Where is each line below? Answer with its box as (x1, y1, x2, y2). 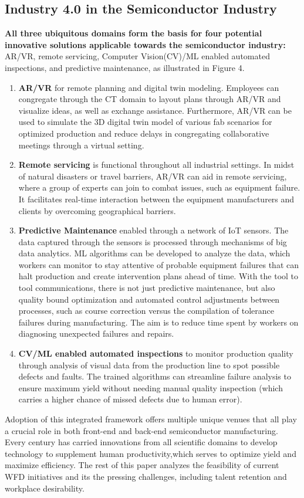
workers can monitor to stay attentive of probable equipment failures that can (18, 258, 299, 270)
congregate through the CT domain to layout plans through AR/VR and (18, 93, 281, 105)
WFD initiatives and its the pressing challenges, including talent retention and (5, 470, 287, 482)
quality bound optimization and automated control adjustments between (18, 293, 280, 305)
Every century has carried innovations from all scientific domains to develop (5, 436, 278, 448)
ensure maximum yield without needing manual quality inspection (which (18, 381, 283, 394)
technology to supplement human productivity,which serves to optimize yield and (5, 447, 296, 459)
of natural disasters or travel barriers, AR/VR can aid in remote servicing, (18, 170, 287, 182)
